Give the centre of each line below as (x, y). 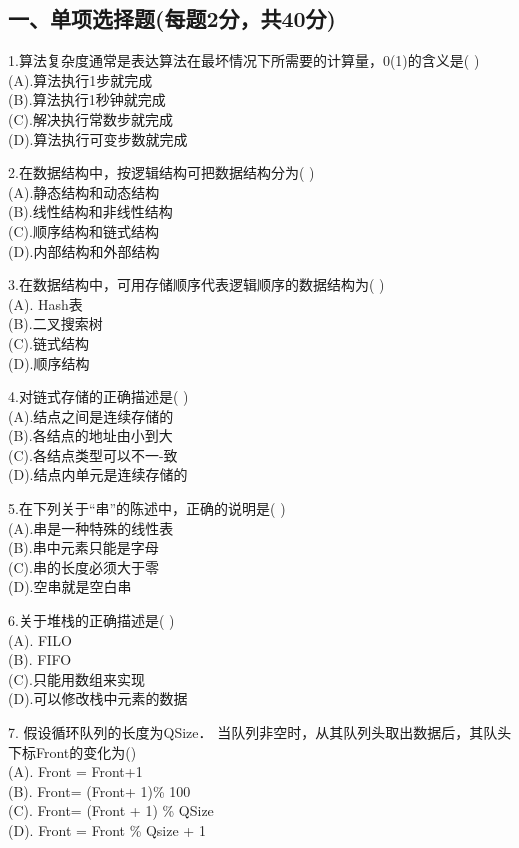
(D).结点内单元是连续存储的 (98, 474)
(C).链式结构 (48, 342)
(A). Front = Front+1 (75, 771)
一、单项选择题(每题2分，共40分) (172, 18)
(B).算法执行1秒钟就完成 (87, 99)
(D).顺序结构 (49, 362)
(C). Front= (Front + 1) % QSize (111, 810)
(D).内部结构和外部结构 (84, 250)
